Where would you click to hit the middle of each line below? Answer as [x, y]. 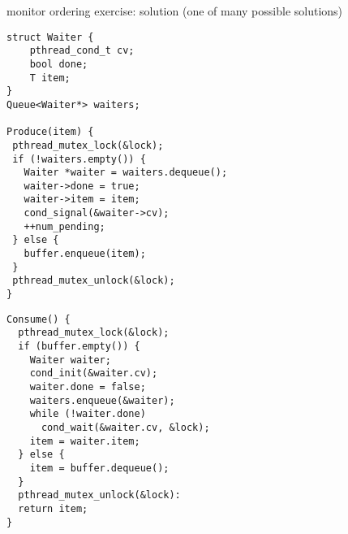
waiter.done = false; [88, 387]
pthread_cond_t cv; [82, 51]
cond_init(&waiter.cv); [94, 373]
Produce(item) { [50, 132]
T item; [50, 78]
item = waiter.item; [85, 441]
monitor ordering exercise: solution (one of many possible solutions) [175, 11]
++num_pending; [64, 226]
